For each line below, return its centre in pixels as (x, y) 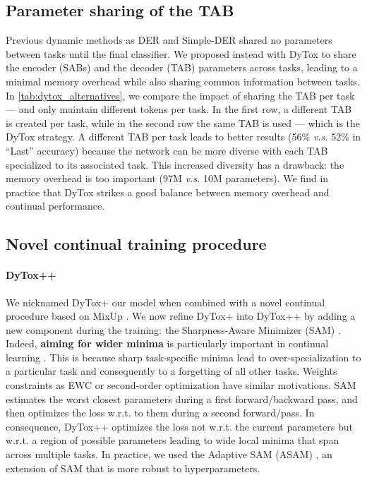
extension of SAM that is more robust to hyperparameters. (133, 468)
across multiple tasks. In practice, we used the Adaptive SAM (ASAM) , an (169, 454)
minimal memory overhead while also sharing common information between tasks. (183, 81)
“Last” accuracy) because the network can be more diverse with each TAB (167, 150)
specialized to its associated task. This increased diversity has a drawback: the (175, 164)
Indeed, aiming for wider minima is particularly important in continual (167, 343)
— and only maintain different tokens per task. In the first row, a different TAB (179, 109)
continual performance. (55, 206)
